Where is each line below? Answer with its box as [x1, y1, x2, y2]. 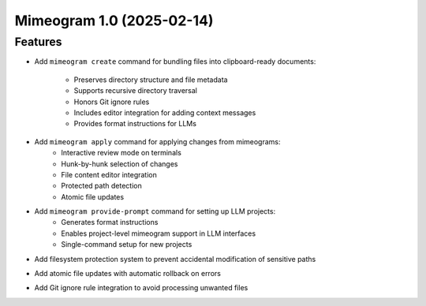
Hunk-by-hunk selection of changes [61, 159, 178, 169]
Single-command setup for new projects [61, 240, 192, 249]
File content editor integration [61, 170, 157, 179]
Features [14, 35, 62, 49]
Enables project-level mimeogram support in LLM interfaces [61, 229, 256, 238]
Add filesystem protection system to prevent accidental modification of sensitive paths [34, 254, 316, 263]
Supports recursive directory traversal [73, 86, 197, 95]
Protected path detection [61, 181, 142, 191]
